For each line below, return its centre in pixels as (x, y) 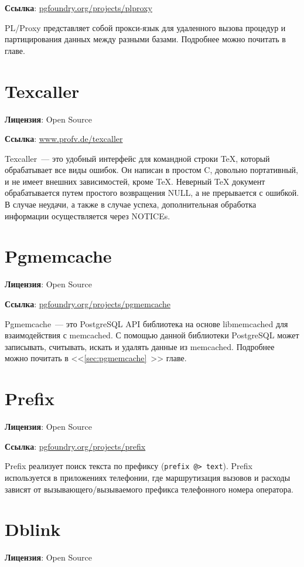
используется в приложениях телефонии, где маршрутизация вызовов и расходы (148, 477)
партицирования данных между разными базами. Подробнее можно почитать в (145, 39)
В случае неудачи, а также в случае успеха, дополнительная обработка (131, 204)
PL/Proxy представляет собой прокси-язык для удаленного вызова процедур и (145, 27)
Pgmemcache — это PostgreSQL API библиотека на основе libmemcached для (146, 323)
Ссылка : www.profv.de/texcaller (64, 139)
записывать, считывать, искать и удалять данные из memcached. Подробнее (140, 346)
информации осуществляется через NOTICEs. (88, 215)
